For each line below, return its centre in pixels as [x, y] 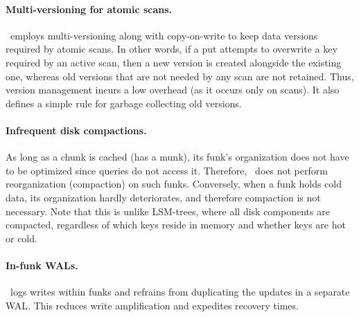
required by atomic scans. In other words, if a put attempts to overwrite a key [172, 49]
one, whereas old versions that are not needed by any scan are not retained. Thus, [180, 76]
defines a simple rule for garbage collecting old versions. [124, 103]
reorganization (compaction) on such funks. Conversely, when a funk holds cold [174, 184]
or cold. [21, 238]
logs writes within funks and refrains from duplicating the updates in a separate [180, 292]
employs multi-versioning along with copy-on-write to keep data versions [164, 35]
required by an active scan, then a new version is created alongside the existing [174, 62]
